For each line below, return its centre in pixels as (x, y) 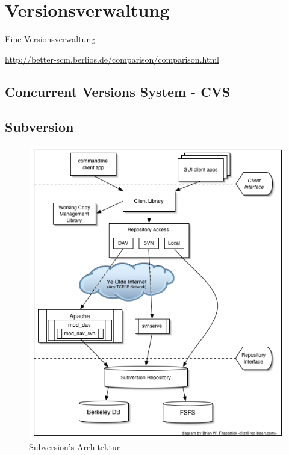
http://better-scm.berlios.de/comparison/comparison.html (112, 59)
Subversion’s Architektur (75, 447)
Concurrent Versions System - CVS (118, 91)
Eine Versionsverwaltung (50, 39)
